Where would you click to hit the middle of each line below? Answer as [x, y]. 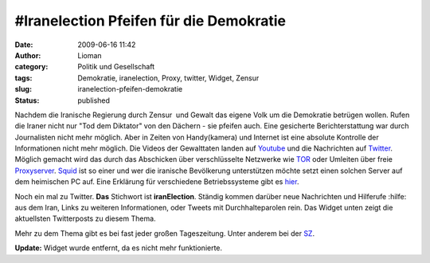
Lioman [90, 55]
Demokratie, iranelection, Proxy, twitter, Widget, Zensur [168, 78]
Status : [27, 100]
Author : [28, 55]
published [94, 100]
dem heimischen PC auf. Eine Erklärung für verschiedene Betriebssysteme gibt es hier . [157, 182]
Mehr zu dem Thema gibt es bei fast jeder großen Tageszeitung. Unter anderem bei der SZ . [164, 233]
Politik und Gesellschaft [116, 67]
